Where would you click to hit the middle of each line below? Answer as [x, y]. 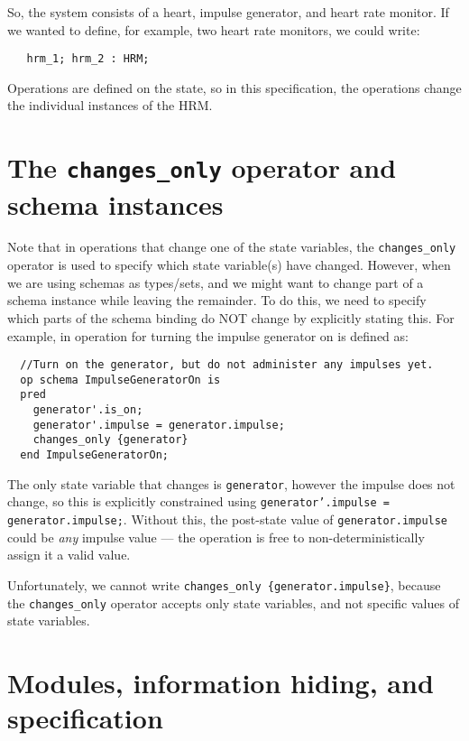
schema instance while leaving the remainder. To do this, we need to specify [217, 300]
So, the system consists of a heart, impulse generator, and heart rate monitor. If [228, 12]
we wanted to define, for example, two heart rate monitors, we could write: [214, 29]
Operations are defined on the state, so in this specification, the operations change [234, 87]
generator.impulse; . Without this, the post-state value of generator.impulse [228, 519]
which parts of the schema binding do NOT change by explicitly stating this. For [231, 317]
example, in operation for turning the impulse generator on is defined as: [208, 335]
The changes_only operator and [202, 167]
